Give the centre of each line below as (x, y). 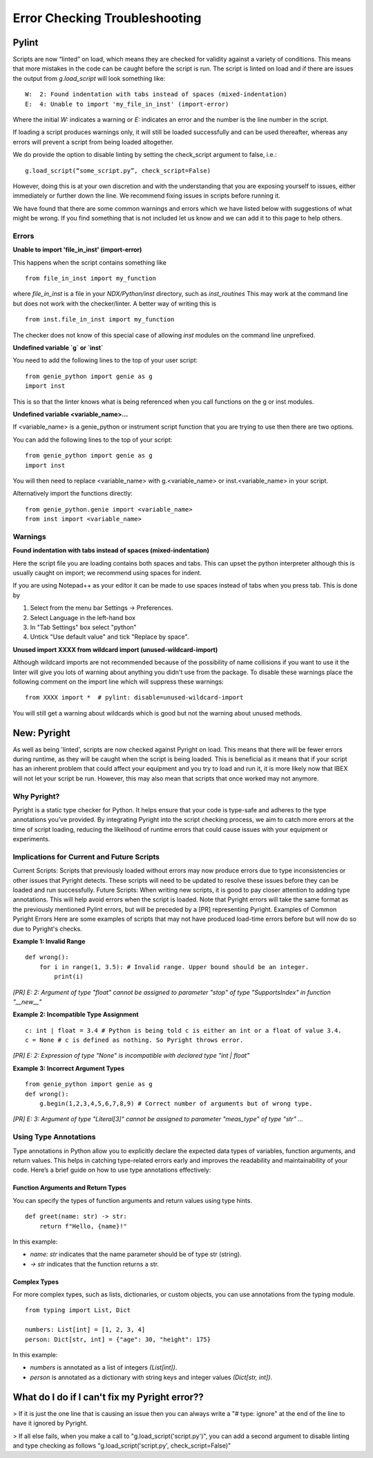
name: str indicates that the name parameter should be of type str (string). (136, 1254)
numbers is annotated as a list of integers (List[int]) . (104, 1367)
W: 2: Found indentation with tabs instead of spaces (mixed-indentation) (156, 94)
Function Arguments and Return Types (70, 1188)
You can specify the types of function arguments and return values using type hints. (132, 1200)
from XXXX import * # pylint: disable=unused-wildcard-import (134, 698)
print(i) (69, 977)
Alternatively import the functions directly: (73, 494)
